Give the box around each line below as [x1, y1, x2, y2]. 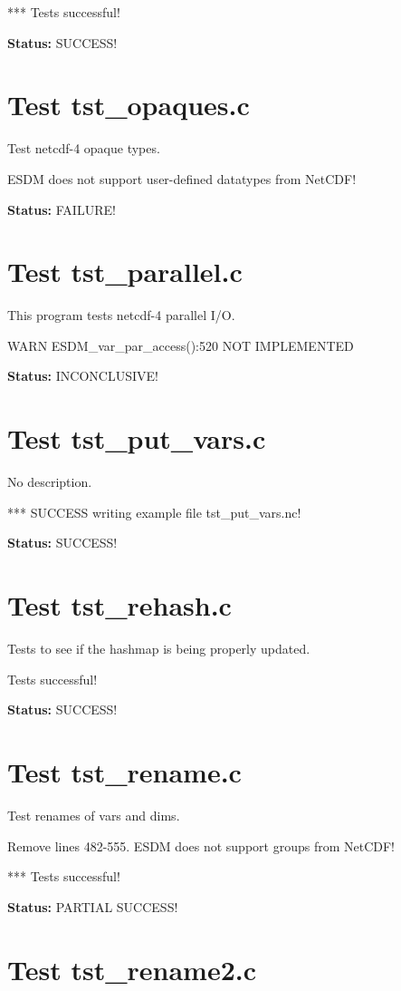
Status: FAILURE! [7, 199, 116, 219]
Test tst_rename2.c [7, 950, 256, 987]
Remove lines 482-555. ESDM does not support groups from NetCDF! [7, 836, 396, 855]
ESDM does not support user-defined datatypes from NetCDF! [7, 169, 357, 188]
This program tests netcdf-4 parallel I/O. [7, 306, 235, 325]
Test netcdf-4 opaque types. [7, 139, 160, 158]
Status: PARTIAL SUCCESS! [7, 897, 178, 916]
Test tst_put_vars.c [7, 420, 266, 457]
